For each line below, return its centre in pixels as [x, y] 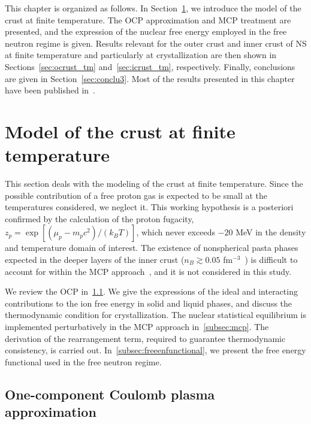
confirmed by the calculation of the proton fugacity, [99, 218]
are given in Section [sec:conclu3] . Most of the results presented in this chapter [150, 78]
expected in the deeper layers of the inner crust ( [95, 260]
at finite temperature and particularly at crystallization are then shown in [141, 55]
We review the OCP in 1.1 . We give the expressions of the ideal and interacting [151, 291]
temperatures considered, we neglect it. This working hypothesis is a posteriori [149, 207]
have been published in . [50, 90]
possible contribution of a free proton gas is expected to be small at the [136, 195]
